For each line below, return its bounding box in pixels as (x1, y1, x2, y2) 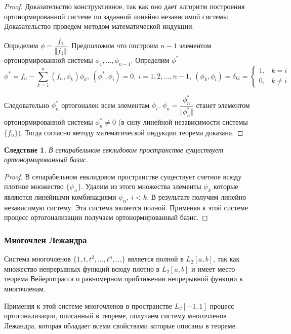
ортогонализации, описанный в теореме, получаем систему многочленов (4, 310, 227, 321)
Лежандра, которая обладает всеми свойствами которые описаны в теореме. (4, 320, 237, 330)
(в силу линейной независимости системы (118, 117, 248, 127)
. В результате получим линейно (147, 192, 246, 202)
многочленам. (4, 283, 46, 294)
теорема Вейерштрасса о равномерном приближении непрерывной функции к (4, 273, 243, 284)
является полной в (128, 253, 184, 264)
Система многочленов (4, 253, 71, 264)
